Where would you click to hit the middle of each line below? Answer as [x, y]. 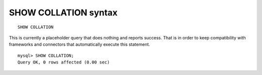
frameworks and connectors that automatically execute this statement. [80, 44]
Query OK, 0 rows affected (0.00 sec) [64, 62]
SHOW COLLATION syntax [63, 12]
